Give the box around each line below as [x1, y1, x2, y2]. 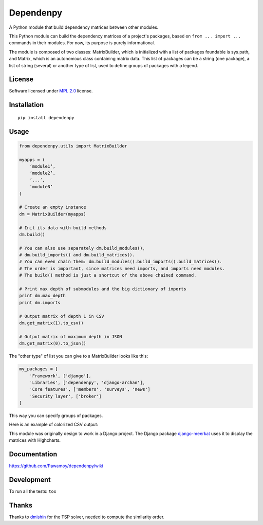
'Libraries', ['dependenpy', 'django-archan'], [29, 380, 146, 385]
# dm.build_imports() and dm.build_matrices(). [19, 252, 135, 258]
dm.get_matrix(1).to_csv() [19, 320, 84, 326]
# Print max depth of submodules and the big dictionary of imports [19, 286, 187, 292]
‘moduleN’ [29, 184, 53, 190]
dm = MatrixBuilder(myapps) [19, 211, 86, 217]
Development [9, 475, 51, 484]
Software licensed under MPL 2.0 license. [9, 88, 93, 94]
